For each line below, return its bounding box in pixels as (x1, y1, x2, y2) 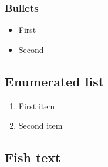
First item (18, 99, 55, 112)
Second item (18, 119, 63, 132)
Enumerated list (5, 72, 104, 90)
